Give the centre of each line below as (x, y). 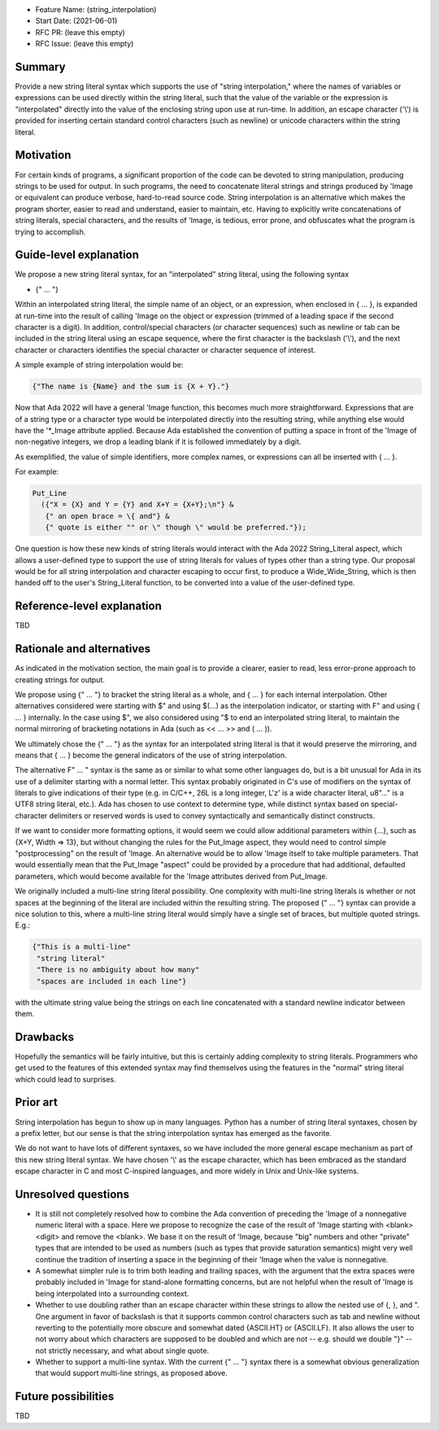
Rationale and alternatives (83, 649)
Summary (40, 66)
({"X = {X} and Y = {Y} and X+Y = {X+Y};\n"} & (137, 504)
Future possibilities (65, 1397)
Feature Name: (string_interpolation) (96, 9)
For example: (37, 472)
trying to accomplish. (50, 231)
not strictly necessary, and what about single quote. (122, 1350)
